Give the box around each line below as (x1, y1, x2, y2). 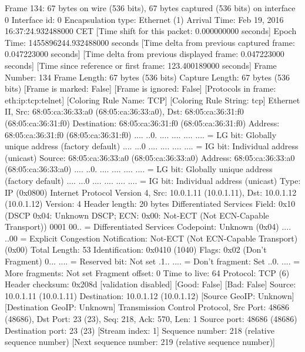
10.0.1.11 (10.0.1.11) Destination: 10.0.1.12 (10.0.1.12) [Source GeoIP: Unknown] (5, 289, 294, 301)
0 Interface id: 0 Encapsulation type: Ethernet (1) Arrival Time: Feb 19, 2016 (5, 13, 284, 25)
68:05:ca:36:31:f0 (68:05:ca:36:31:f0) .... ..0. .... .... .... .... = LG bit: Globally (5, 128, 277, 140)
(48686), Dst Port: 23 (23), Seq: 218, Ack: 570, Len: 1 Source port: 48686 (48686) (5, 313, 297, 325)
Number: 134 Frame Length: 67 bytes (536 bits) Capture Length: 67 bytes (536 (5, 71, 290, 83)
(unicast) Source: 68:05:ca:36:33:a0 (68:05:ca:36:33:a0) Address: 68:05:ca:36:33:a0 (5, 151, 295, 163)
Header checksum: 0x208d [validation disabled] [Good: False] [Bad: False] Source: (5, 278, 296, 290)
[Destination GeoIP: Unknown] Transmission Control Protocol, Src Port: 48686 (5, 301, 290, 313)
